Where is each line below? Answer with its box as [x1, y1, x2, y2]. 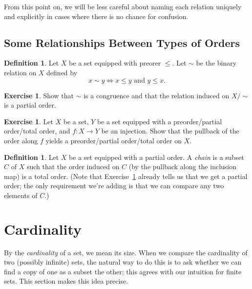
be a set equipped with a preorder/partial [97, 116, 222, 126]
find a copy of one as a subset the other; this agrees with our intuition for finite [4, 266, 242, 276]
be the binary [196, 58, 237, 68]
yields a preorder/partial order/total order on [45, 135, 182, 145]
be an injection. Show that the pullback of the [101, 126, 239, 136]
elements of [4, 190, 38, 200]
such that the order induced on [26, 161, 120, 172]
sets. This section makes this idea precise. [4, 276, 128, 286]
